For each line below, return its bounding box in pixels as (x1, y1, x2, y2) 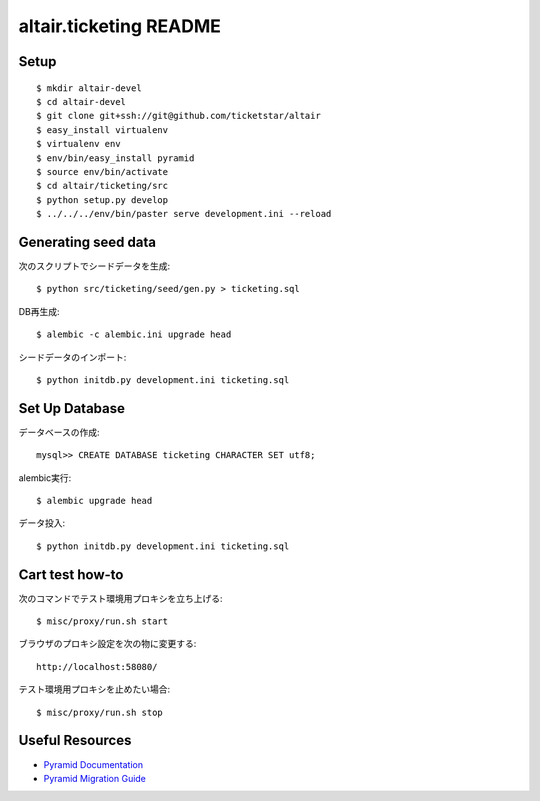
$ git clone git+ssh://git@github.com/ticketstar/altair (36, 110, 322, 122)
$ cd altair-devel (36, 96, 127, 107)
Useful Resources (18, 732, 132, 749)
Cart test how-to (18, 566, 124, 583)
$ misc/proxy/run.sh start (36, 616, 169, 627)
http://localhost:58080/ (36, 661, 158, 672)
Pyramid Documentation (43, 758, 144, 770)
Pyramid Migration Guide (43, 772, 147, 784)
